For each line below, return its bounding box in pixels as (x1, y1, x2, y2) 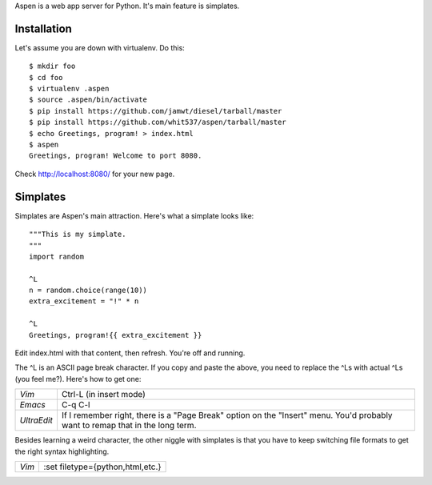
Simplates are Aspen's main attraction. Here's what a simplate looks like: (14, 210, 254, 220)
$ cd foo (29, 73, 63, 82)
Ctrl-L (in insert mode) (61, 389, 146, 400)
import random (29, 252, 84, 261)
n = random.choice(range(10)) (29, 286, 148, 295)
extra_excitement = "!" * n (29, 297, 139, 306)
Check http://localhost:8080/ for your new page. (14, 169, 175, 178)
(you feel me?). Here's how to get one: (14, 374, 142, 383)
